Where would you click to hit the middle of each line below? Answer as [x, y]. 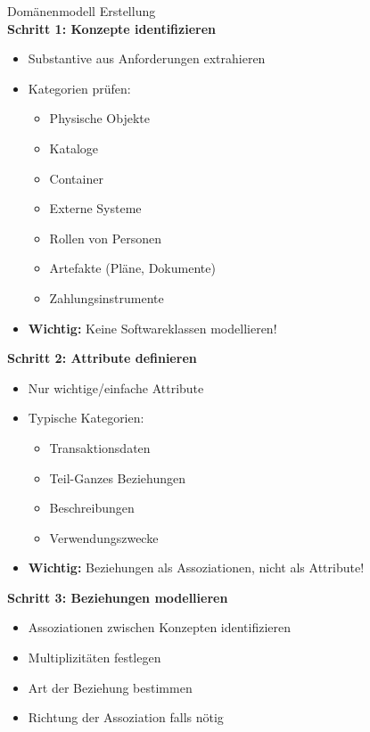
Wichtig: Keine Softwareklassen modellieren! [152, 328]
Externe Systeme [95, 208]
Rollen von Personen [105, 238]
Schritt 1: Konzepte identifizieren [112, 28]
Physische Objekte [99, 118]
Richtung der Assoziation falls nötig [126, 717]
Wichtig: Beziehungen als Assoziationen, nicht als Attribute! [196, 568]
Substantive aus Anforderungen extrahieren [147, 58]
